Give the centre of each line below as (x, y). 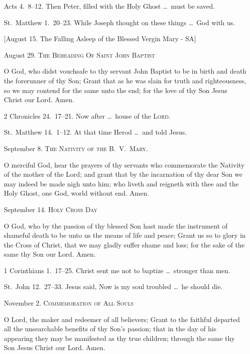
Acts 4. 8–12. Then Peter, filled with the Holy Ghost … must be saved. (110, 6)
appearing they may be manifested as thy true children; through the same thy (119, 338)
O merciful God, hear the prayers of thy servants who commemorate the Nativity (124, 164)
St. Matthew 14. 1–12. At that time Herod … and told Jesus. (96, 132)
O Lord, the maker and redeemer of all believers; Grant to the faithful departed (122, 319)
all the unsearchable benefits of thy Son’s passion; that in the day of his (110, 329)
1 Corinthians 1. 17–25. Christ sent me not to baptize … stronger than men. (117, 270)
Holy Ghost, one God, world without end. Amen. (77, 193)
